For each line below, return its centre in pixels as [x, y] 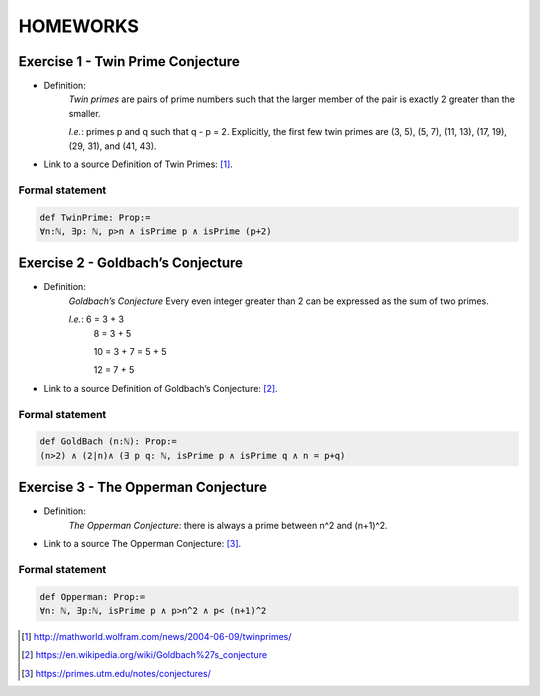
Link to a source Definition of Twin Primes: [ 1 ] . [138, 164]
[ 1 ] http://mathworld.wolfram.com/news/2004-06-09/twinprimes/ [156, 636]
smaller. [84, 113]
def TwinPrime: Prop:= [95, 217]
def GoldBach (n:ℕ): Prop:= [108, 441]
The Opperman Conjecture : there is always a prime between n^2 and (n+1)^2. [228, 525]
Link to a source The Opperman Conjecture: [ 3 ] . [142, 544]
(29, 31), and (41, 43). [112, 146]
